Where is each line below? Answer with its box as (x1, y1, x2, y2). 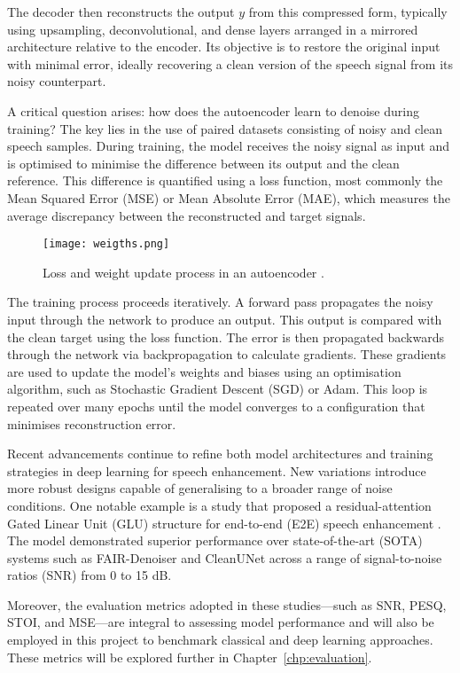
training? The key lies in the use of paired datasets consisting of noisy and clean (7, 119, 442, 137)
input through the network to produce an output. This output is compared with (7, 309, 442, 328)
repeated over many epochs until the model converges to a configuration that (7, 396, 425, 415)
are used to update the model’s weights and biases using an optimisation (7, 362, 402, 380)
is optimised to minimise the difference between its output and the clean (7, 153, 400, 172)
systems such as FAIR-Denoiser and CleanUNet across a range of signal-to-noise (7, 548, 442, 567)
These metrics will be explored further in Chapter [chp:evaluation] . (7, 647, 372, 666)
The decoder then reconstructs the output (7, 3, 235, 20)
